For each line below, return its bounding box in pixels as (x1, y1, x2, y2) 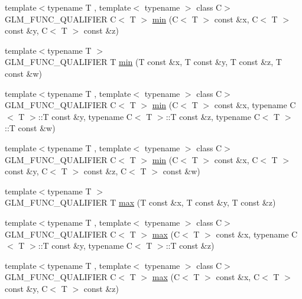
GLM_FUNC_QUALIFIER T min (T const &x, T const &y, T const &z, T (5, 56, 282, 68)
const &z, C (83, 165, 127, 177)
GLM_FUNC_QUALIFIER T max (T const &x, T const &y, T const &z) (5, 196, 276, 209)
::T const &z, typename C (165, 110, 260, 122)
